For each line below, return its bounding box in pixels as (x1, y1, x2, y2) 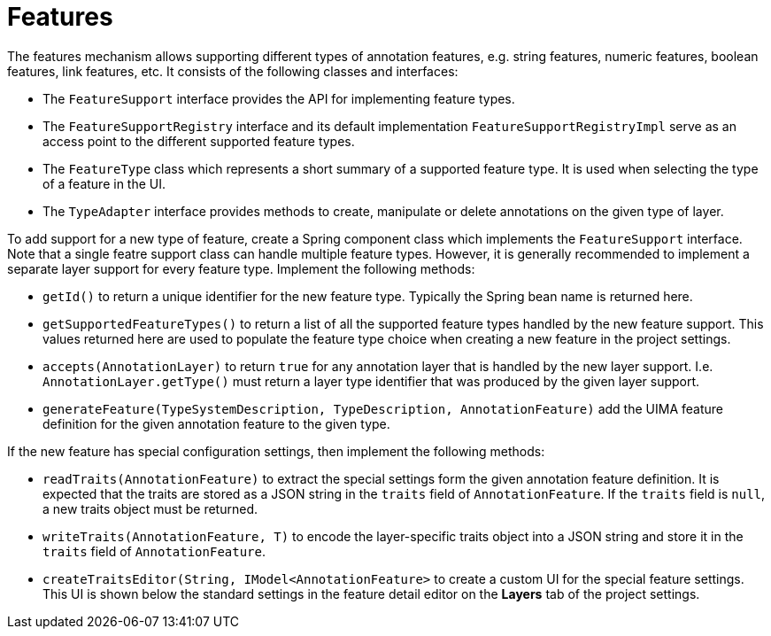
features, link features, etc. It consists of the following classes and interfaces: (7, 63, 459, 79)
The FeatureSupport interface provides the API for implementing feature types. (42, 90, 515, 106)
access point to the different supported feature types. (42, 133, 355, 149)
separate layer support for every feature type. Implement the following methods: (7, 260, 475, 276)
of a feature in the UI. (42, 175, 166, 191)
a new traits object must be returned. (42, 500, 258, 516)
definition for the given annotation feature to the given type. (42, 415, 390, 431)
